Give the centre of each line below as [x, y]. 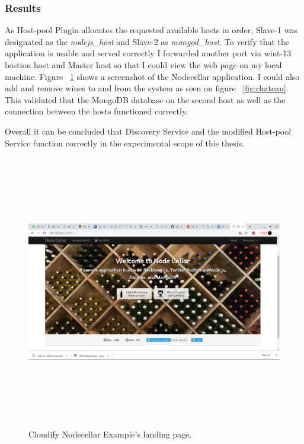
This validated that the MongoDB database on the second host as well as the [145, 99]
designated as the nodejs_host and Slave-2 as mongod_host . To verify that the [147, 41]
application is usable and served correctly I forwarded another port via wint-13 [148, 53]
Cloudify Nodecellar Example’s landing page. [110, 434]
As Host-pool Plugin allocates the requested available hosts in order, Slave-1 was [151, 30]
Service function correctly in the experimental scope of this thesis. [125, 143]
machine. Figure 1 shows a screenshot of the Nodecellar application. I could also [152, 76]
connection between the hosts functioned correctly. [97, 111]
